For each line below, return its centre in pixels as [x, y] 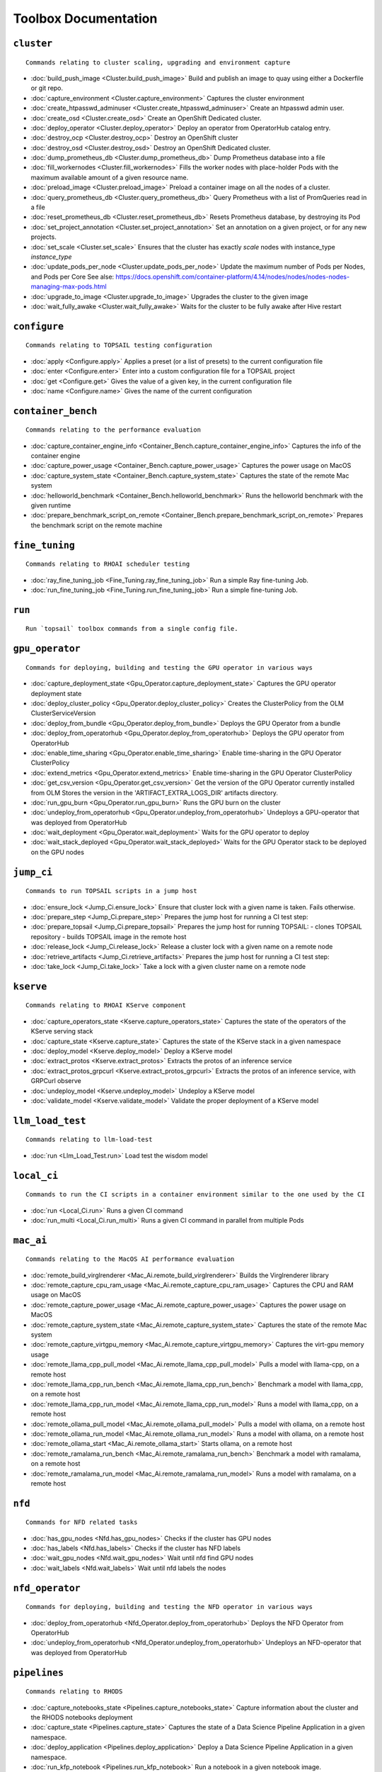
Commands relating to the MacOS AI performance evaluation [130, 1259]
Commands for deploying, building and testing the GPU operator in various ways [169, 667]
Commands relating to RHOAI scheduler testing [108, 564]
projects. [44, 237]
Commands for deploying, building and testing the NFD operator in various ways [169, 1607]
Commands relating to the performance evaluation [114, 430]
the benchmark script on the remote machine [97, 525]
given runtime [51, 505]
